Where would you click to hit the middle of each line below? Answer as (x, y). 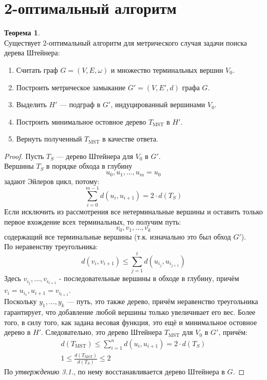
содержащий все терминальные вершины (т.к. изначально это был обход (118, 236)
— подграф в (80, 104)
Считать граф (37, 69)
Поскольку (21, 301)
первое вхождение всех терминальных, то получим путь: (93, 221)
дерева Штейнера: (32, 53)
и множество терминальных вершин (167, 69)
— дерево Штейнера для (95, 156)
